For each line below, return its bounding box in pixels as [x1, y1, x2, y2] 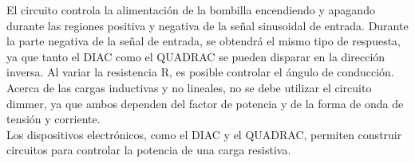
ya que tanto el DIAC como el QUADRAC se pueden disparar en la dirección [6, 48, 385, 64]
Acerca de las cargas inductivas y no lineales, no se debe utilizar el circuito [6, 79, 372, 95]
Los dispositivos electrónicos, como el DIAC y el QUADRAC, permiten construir [6, 126, 402, 142]
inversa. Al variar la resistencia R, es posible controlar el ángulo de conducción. [6, 64, 394, 80]
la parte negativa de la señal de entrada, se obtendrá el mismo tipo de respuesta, [6, 33, 401, 49]
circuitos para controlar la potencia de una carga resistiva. [6, 142, 291, 158]
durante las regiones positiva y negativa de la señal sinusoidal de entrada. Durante [6, 17, 409, 33]
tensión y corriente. [6, 111, 101, 127]
